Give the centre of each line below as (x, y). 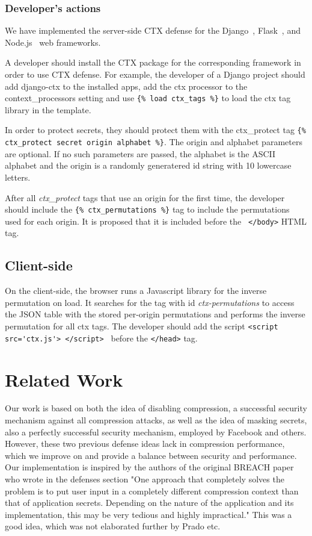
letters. (18, 177)
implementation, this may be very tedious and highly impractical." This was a (148, 514)
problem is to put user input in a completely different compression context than (152, 491)
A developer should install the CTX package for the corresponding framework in (153, 62)
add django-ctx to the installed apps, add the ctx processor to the (126, 86)
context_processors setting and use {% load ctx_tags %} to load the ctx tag (148, 98)
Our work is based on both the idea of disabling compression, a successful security (156, 408)
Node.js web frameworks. (53, 42)
